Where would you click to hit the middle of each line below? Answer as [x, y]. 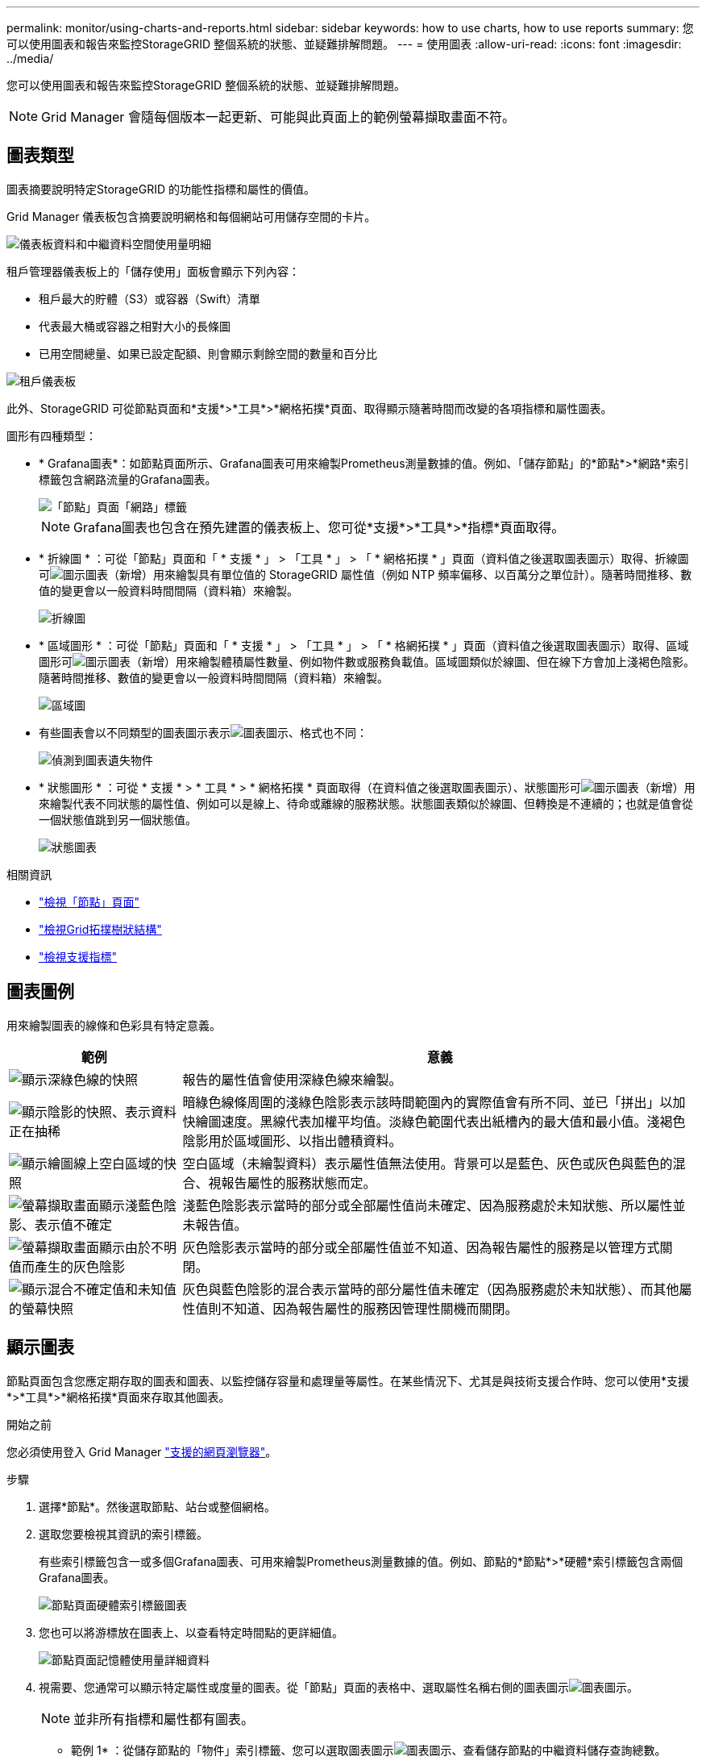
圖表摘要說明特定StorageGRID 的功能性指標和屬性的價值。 [161, 189]
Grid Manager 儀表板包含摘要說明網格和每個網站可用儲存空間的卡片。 [191, 216]
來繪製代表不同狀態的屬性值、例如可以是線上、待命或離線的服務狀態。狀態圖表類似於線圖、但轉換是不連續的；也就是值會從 [366, 803]
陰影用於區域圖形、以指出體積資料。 [292, 1141]
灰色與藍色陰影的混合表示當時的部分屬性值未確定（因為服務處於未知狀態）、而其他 [431, 1289]
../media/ [30, 58]
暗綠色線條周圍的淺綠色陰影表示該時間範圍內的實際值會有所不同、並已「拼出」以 [428, 1102]
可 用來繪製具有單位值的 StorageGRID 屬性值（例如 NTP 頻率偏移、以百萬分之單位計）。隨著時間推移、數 [365, 574]
